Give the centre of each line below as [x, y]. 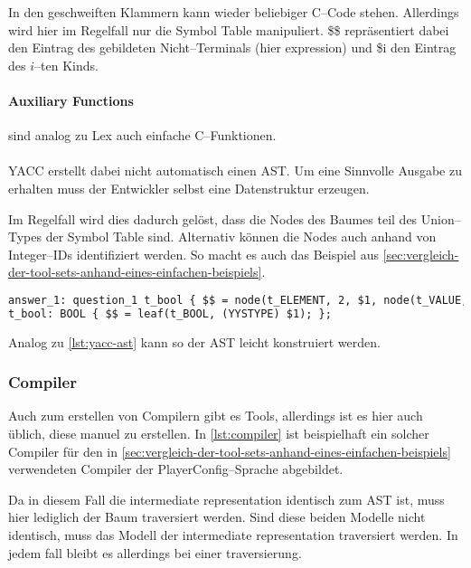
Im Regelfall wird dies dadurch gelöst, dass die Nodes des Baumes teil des [213, 218]
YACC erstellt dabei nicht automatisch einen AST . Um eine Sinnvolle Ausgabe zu [235, 170]
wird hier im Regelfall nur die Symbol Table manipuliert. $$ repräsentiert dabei [229, 29]
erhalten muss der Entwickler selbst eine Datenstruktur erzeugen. [189, 188]
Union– [441, 218]
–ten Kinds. [66, 65]
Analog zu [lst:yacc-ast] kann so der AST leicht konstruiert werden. [194, 341]
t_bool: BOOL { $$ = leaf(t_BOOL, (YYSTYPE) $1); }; [170, 313]
